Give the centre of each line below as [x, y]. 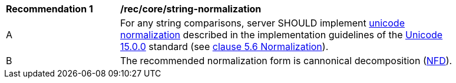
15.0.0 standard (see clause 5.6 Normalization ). [224, 47]
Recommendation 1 [49, 9]
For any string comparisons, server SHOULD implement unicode [262, 23]
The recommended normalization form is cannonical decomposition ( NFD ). [286, 61]
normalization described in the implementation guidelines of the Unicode [282, 35]
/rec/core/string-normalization [191, 9]
